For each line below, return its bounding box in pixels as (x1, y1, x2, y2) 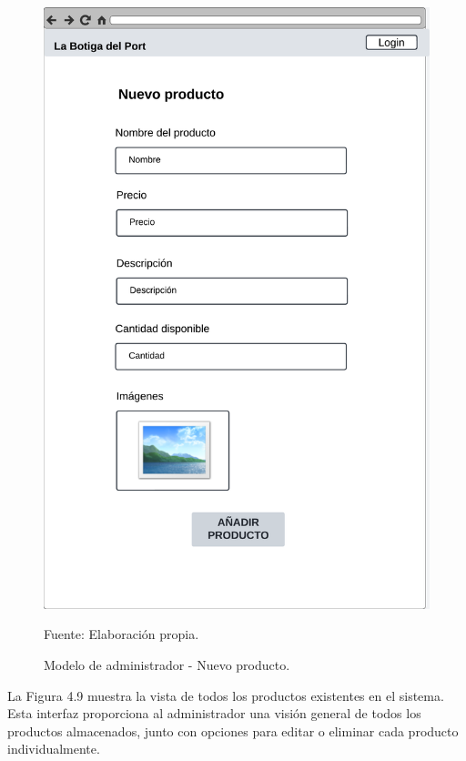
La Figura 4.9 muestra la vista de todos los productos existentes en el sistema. (7, 685, 444, 705)
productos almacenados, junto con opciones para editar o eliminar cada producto (7, 721, 459, 740)
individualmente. (7, 739, 100, 758)
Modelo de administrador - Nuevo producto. (44, 655, 290, 675)
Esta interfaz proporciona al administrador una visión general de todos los (7, 704, 421, 723)
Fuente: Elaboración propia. (44, 624, 199, 644)
